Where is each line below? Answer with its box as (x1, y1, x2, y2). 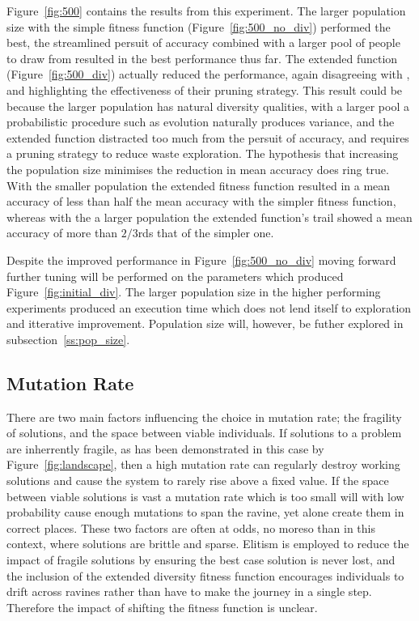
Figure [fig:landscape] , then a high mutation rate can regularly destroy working (6, 456, 400, 473)
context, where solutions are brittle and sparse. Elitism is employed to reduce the (6, 535, 409, 552)
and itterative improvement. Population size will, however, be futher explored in (6, 315, 404, 332)
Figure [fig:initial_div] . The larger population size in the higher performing (6, 283, 381, 300)
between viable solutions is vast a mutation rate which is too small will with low (6, 487, 404, 504)
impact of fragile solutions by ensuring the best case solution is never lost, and (6, 551, 396, 568)
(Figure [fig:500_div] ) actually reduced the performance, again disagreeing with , (6, 66, 410, 83)
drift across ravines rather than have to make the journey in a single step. (6, 583, 372, 600)
